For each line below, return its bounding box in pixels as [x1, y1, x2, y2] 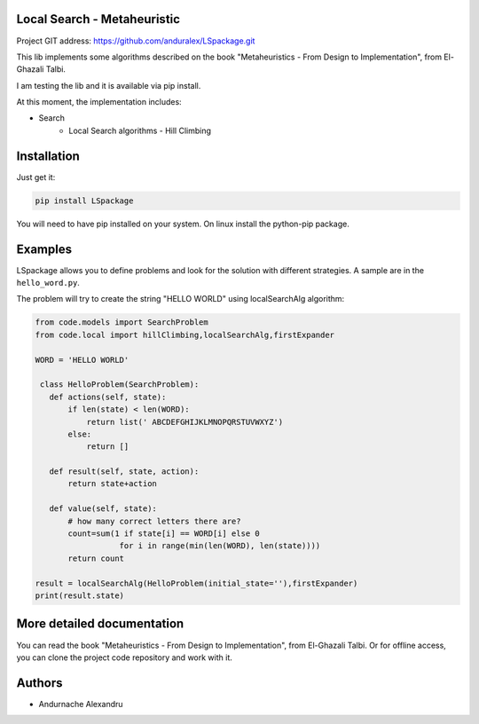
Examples [16, 241, 73, 256]
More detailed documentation [16, 617, 185, 632]
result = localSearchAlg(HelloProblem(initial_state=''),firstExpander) [35, 578, 358, 588]
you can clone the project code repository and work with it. [16, 652, 232, 663]
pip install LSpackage [35, 195, 134, 206]
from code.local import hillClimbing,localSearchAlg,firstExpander [35, 329, 335, 340]
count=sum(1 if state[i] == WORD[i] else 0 [67, 529, 261, 539]
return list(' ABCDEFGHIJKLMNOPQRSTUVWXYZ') [86, 417, 284, 427]
